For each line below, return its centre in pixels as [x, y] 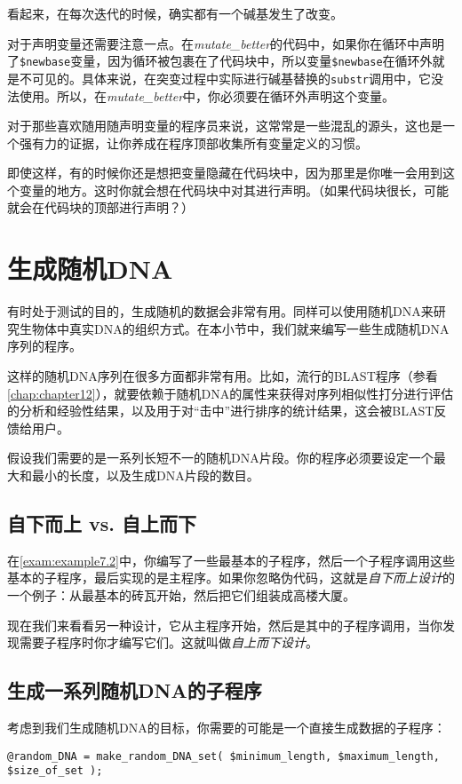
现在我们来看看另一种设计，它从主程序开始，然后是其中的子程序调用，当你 [225, 625]
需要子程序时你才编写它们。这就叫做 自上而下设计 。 [168, 642]
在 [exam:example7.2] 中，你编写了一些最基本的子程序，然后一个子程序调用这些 [231, 560]
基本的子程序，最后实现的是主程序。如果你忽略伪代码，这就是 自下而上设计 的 [231, 578]
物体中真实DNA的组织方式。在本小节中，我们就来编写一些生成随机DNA [240, 328]
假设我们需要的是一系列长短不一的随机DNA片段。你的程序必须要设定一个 [220, 458]
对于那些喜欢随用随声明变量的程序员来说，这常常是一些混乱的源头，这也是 [225, 126]
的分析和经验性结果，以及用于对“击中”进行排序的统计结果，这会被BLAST [221, 411]
